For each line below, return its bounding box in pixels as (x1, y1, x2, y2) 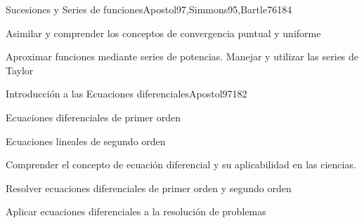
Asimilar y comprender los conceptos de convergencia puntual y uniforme (6, 25, 321, 40)
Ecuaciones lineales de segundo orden (6, 133, 166, 148)
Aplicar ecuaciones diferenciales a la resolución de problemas (6, 204, 266, 219)
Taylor (6, 62, 34, 77)
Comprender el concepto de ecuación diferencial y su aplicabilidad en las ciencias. (6, 157, 356, 172)
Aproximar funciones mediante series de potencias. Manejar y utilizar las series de (6, 49, 359, 64)
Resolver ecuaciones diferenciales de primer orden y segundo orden (6, 180, 292, 195)
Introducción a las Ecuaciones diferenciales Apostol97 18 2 (6, 86, 247, 101)
